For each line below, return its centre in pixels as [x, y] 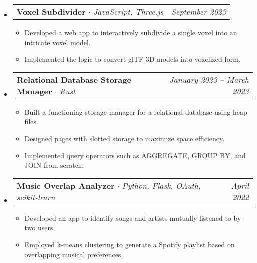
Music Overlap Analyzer [65, 185]
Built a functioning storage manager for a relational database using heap [136, 111]
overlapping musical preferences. [74, 254]
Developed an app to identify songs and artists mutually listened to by [133, 218]
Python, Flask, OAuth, [161, 185]
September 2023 [199, 11]
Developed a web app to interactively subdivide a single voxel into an [131, 32]
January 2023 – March [209, 79]
